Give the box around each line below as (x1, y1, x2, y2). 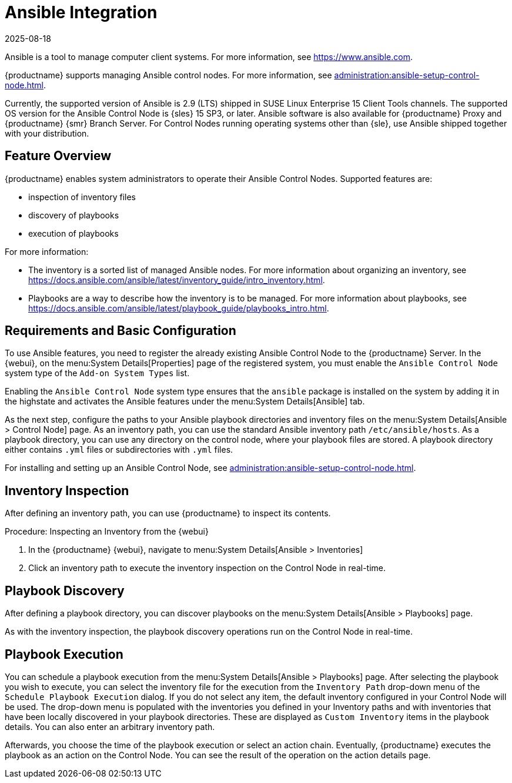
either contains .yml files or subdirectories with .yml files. (5, 444, 233, 455)
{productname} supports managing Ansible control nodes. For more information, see (5, 69, 332, 80)
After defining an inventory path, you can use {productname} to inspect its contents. (5, 508, 331, 519)
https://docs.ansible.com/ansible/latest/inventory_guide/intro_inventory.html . (28, 274, 325, 285)
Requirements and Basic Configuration (5, 323, 236, 339)
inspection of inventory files (28, 191, 136, 202)
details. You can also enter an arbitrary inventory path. (5, 721, 215, 732)
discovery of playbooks (28, 210, 119, 220)
